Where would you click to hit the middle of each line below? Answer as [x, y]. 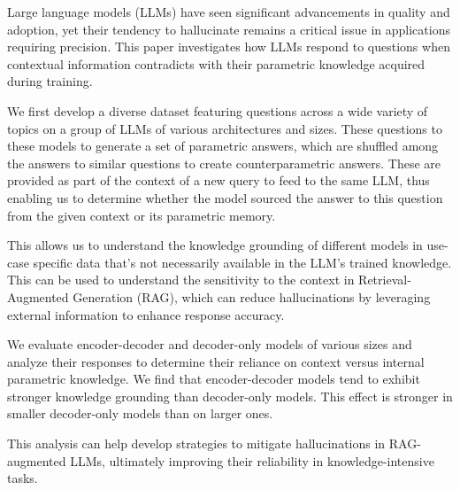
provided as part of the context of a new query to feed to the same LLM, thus [218, 180]
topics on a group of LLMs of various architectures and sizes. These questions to [225, 128]
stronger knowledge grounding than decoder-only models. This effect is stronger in [230, 396]
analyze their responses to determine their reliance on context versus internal [216, 361]
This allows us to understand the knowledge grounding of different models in [215, 245]
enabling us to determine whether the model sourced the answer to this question [225, 197]
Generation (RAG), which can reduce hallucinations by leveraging [252, 296]
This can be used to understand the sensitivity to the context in [181, 280]
